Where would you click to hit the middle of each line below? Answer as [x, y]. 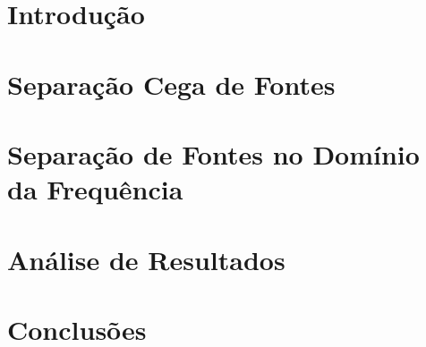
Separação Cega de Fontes [171, 84]
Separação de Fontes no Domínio [213, 153]
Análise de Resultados [146, 259]
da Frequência [95, 189]
